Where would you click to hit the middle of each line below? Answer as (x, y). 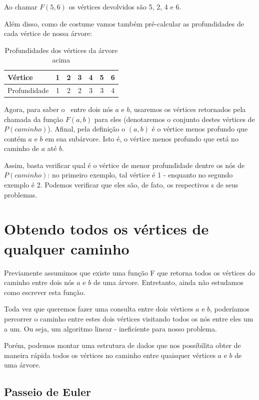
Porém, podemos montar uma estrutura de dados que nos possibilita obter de (122, 345)
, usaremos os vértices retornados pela (188, 109)
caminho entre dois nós (39, 282)
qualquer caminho (67, 248)
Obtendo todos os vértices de (106, 229)
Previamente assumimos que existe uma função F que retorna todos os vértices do (129, 272)
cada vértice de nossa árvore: (48, 33)
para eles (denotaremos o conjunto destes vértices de (174, 119)
